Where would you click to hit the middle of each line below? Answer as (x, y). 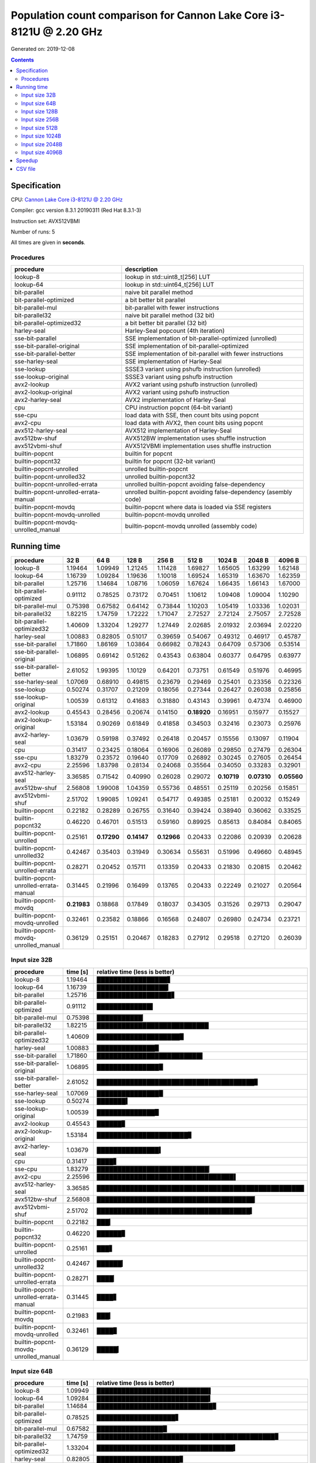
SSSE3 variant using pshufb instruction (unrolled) (193, 369)
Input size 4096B (42, 153)
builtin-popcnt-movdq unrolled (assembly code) (191, 526)
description (141, 269)
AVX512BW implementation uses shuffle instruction (195, 438)
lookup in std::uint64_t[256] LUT (170, 285)
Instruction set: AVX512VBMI (45, 221)
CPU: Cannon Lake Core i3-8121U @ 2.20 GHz (67, 200)
